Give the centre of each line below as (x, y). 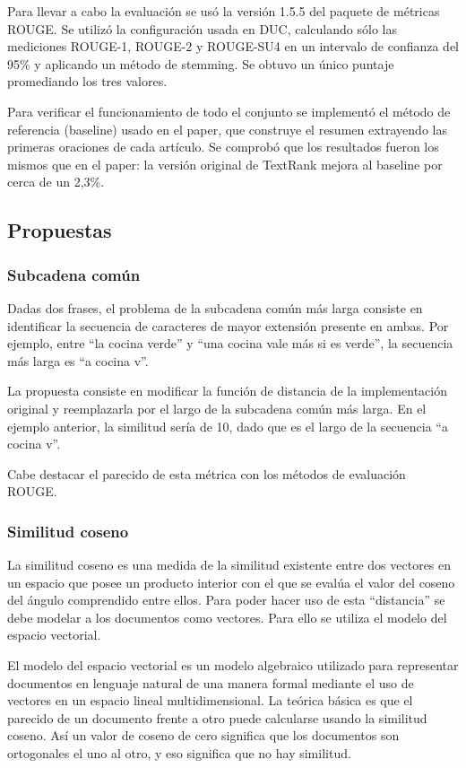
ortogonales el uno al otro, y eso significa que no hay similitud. (179, 753)
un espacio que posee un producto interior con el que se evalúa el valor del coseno (231, 582)
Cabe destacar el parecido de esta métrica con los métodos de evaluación (207, 473)
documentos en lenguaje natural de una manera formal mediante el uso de (211, 682)
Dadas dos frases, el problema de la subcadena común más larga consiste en (215, 307)
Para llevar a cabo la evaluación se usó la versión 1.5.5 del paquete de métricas (224, 11)
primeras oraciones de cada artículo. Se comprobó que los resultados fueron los (223, 147)
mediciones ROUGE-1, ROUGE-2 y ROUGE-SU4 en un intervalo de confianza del (233, 46)
